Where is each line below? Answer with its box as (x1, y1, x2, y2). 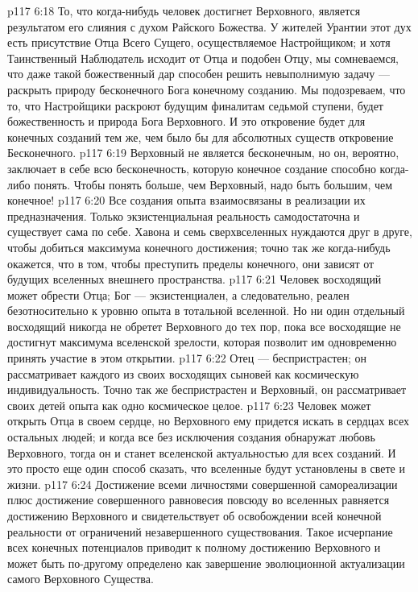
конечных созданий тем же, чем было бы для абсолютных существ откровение (7, 128, 394, 145)
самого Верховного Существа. (7, 570, 154, 587)
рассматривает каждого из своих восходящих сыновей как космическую (7, 365, 359, 382)
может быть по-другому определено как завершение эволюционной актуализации (7, 554, 405, 571)
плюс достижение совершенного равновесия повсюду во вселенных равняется (7, 491, 390, 508)
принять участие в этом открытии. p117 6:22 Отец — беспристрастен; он (7, 350, 367, 366)
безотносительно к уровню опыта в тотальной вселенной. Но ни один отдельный (7, 302, 405, 319)
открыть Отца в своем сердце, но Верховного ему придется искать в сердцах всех (7, 412, 410, 429)
